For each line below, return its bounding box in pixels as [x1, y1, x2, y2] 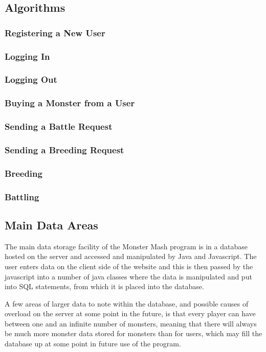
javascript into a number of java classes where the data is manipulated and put [5, 271, 252, 281]
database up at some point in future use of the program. [5, 338, 181, 349]
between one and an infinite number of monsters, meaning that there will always [5, 318, 257, 328]
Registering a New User [5, 26, 105, 39]
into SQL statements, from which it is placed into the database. [5, 281, 204, 292]
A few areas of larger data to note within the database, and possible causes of [5, 298, 249, 309]
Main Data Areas [5, 217, 98, 232]
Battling [5, 190, 39, 203]
